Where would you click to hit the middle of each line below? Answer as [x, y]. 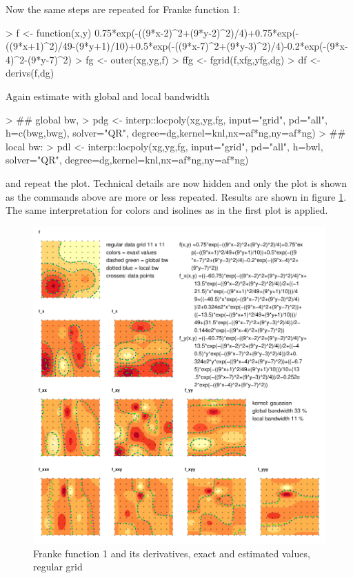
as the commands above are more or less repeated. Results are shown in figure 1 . [176, 196]
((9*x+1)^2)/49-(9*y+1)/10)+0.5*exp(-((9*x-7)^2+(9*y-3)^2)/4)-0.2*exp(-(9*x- [177, 46]
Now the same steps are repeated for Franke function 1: [123, 9]
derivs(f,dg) [30, 73]
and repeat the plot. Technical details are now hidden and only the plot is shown [176, 182]
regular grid [58, 567]
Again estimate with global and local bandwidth [108, 96]
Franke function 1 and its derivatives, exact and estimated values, [172, 553]
